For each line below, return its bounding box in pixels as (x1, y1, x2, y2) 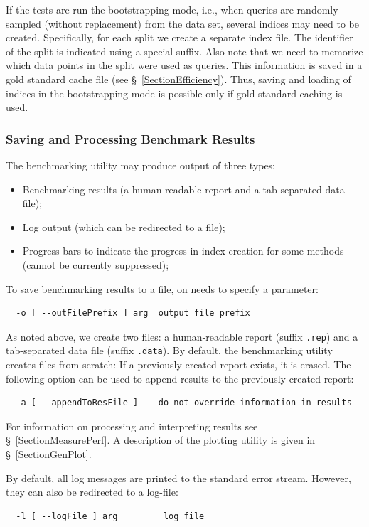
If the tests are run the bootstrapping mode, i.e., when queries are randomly (6, 2, 338, 16)
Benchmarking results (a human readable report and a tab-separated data (22, 181, 345, 196)
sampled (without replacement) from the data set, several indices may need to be (6, 16, 359, 31)
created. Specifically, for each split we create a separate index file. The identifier (6, 30, 353, 45)
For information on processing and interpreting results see (6, 418, 258, 433)
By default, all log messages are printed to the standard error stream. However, (6, 470, 351, 485)
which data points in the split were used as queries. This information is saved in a (6, 58, 363, 73)
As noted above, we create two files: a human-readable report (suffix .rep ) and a (6, 329, 358, 344)
